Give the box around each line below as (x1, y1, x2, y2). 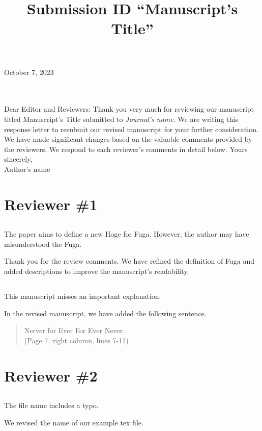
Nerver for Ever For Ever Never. (24, 325, 125, 336)
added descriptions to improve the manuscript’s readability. (4, 266, 189, 276)
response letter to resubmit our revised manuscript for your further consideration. (4, 123, 258, 134)
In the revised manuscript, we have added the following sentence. (4, 308, 207, 318)
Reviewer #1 (4, 193, 98, 214)
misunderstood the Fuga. (4, 238, 82, 249)
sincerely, (4, 154, 33, 164)
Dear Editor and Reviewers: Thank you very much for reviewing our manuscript (4, 104, 254, 114)
